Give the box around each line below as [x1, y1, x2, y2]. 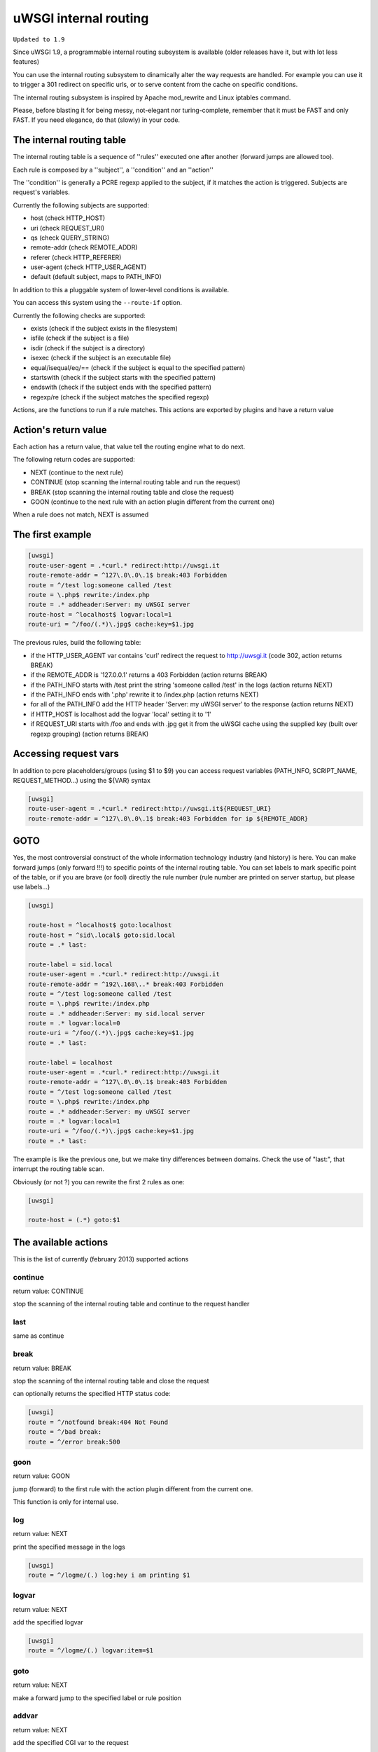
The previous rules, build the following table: [13, 638, 141, 647]
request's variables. [13, 188, 70, 196]
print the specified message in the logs [13, 1542, 125, 1551]
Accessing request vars [13, 748, 119, 760]
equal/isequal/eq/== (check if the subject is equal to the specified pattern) [30, 363, 246, 371]
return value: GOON [13, 1472, 70, 1480]
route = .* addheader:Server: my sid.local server [27, 1009, 206, 1018]
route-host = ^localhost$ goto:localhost [27, 922, 172, 929]
